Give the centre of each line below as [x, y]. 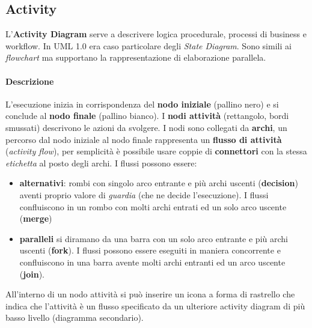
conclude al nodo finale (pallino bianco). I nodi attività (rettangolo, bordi [147, 116]
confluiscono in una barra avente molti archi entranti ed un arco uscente [152, 262]
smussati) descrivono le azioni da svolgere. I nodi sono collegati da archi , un [146, 127]
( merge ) [36, 218]
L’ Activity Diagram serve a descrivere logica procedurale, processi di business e [156, 34]
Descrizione [30, 81]
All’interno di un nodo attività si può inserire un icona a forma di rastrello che [150, 294]
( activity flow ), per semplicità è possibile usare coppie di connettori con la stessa [156, 151]
